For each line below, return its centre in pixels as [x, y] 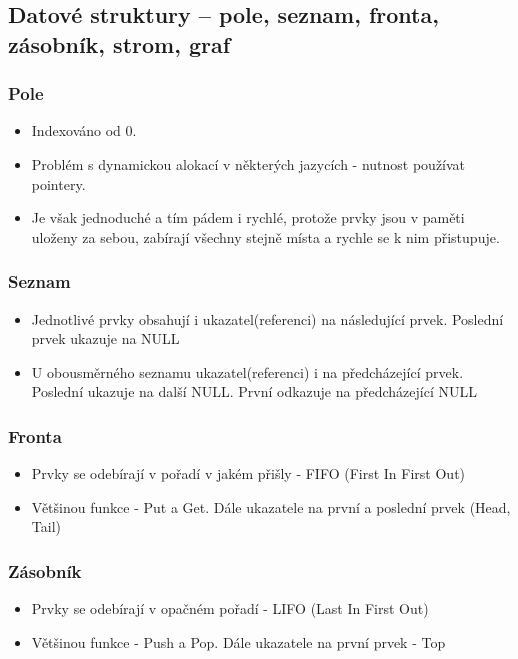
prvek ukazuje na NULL [105, 338]
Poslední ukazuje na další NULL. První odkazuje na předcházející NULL [254, 391]
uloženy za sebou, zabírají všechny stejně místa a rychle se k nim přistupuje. [265, 236]
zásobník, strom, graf [119, 43]
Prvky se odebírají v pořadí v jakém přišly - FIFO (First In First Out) [248, 473]
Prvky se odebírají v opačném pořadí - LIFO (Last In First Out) [230, 608]
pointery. [58, 183]
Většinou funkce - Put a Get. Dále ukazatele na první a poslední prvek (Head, [271, 506]
